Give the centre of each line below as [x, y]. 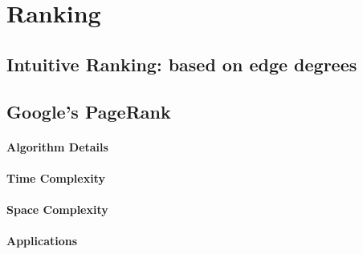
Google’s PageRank [89, 111]
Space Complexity [57, 209]
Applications [42, 241]
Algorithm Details [57, 146]
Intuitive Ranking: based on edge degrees [182, 64]
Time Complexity [56, 177]
